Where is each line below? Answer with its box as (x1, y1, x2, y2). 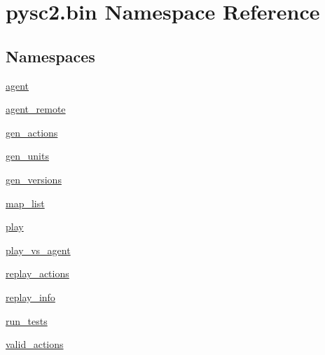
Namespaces (6, 45, 95, 67)
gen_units (6, 148, 49, 163)
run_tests (6, 313, 48, 328)
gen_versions (6, 172, 62, 186)
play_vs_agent (6, 242, 71, 257)
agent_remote (6, 102, 66, 116)
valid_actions (6, 337, 64, 351)
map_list (6, 195, 45, 210)
